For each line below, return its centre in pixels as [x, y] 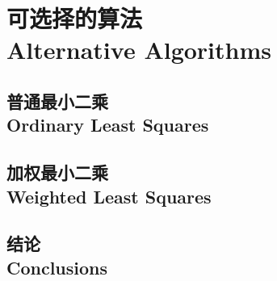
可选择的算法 [75, 18]
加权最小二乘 [57, 172]
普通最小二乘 [57, 101]
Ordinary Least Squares [108, 125]
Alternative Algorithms [139, 50]
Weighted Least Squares [109, 196]
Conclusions [57, 267]
